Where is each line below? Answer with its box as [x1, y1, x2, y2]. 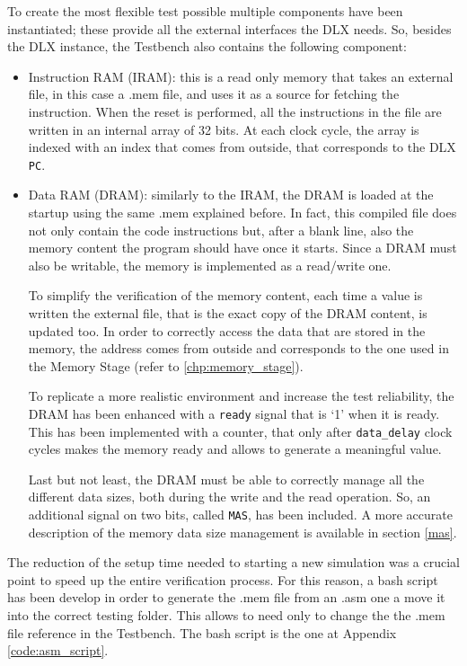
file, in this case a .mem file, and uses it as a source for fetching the [28, 84, 400, 103]
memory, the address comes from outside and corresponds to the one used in [28, 339, 449, 358]
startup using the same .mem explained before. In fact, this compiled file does [28, 203, 457, 221]
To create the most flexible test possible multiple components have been [7, 2, 403, 20]
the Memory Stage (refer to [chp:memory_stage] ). [28, 356, 304, 375]
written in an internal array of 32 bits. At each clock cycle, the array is [28, 120, 419, 138]
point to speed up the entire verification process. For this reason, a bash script [7, 570, 438, 589]
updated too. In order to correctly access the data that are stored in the [28, 321, 426, 340]
